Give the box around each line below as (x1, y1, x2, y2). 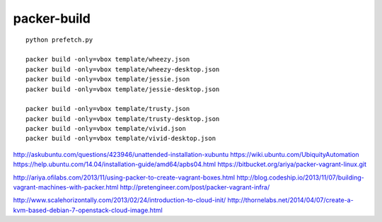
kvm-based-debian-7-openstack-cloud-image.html (13, 206, 163, 214)
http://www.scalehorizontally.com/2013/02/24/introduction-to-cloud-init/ (13, 196, 226, 204)
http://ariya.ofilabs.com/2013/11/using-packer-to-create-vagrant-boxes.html (13, 173, 236, 182)
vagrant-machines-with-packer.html (13, 183, 119, 192)
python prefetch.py (25, 35, 93, 44)
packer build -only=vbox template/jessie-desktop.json (25, 85, 220, 93)
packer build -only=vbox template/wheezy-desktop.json (25, 65, 220, 74)
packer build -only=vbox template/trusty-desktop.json (25, 115, 220, 123)
